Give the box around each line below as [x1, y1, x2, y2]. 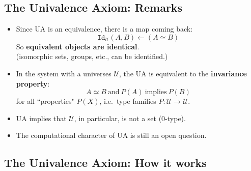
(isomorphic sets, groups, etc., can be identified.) [16, 51, 168, 62]
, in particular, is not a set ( [74, 112, 162, 123]
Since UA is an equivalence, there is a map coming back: [16, 23, 193, 34]
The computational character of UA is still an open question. [16, 130, 207, 140]
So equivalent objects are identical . [16, 41, 140, 51]
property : [16, 78, 50, 89]
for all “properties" [16, 96, 74, 106]
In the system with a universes [16, 68, 111, 78]
